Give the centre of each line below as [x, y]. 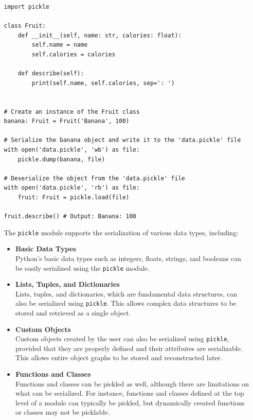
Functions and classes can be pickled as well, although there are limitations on [132, 383]
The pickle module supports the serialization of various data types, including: [121, 232]
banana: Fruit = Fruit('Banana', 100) [67, 121]
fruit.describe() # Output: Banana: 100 [70, 217]
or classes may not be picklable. [63, 412]
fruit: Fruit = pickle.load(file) [73, 197]
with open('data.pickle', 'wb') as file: [72, 149]
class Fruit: [25, 26]
